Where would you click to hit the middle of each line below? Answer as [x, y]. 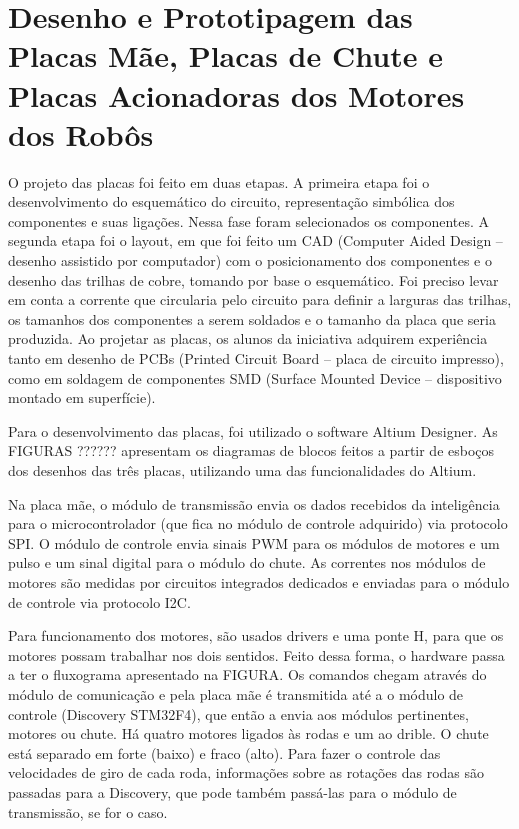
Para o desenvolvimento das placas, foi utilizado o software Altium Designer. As [253, 430]
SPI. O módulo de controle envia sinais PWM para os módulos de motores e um [254, 542]
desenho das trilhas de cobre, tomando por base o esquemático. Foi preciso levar [253, 279]
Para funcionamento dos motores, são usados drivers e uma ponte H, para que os [256, 635]
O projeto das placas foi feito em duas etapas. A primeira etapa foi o [219, 181]
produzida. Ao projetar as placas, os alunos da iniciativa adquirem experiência [248, 338]
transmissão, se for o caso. [88, 811]
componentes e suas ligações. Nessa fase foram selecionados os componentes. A [249, 220]
